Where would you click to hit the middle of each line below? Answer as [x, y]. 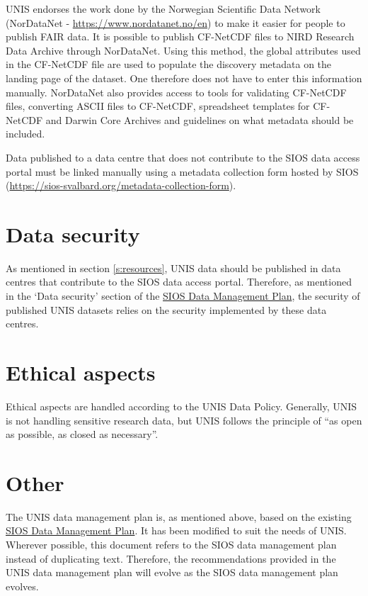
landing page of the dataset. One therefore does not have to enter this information [184, 78]
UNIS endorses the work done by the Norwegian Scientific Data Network [163, 9]
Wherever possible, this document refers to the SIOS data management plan [171, 545]
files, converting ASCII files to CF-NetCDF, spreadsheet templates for [158, 106]
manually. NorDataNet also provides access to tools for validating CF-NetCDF [176, 92]
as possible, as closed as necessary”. [82, 434]
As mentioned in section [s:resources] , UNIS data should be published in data [173, 268]
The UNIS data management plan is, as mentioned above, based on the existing [179, 516]
